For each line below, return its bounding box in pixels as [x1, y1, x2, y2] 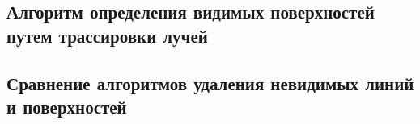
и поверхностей [6, 93, 127, 118]
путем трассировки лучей [6, 23, 208, 48]
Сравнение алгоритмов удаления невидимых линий [6, 70, 414, 95]
